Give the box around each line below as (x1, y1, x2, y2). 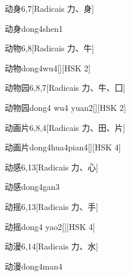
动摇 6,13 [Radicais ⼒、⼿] (5, 200, 98, 212)
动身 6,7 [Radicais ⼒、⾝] (5, 2, 94, 14)
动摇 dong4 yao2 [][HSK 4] (5, 220, 95, 232)
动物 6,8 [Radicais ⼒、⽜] (5, 42, 94, 54)
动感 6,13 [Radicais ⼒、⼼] (5, 160, 98, 173)
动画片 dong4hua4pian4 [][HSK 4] (5, 141, 121, 153)
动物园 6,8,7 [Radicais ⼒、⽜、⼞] (5, 81, 125, 94)
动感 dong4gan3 (5, 180, 60, 193)
